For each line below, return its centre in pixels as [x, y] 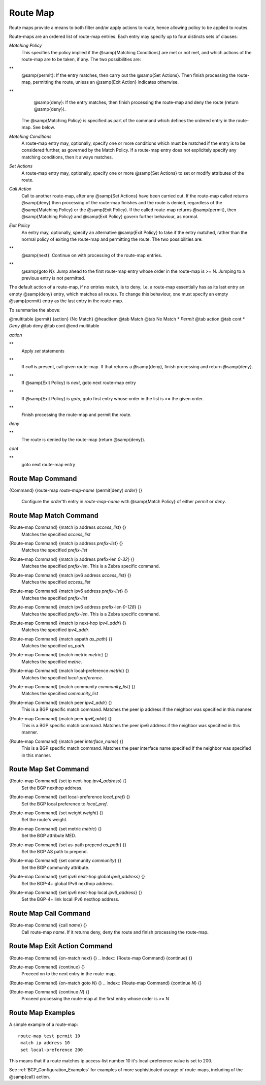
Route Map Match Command [54, 516]
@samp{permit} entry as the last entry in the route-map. [66, 301]
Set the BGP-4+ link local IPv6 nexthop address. [70, 899]
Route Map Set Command [49, 769]
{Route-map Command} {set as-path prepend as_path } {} [68, 845]
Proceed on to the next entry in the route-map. [69, 974]
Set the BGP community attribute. [55, 867]
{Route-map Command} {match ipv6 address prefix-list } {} [68, 591]
